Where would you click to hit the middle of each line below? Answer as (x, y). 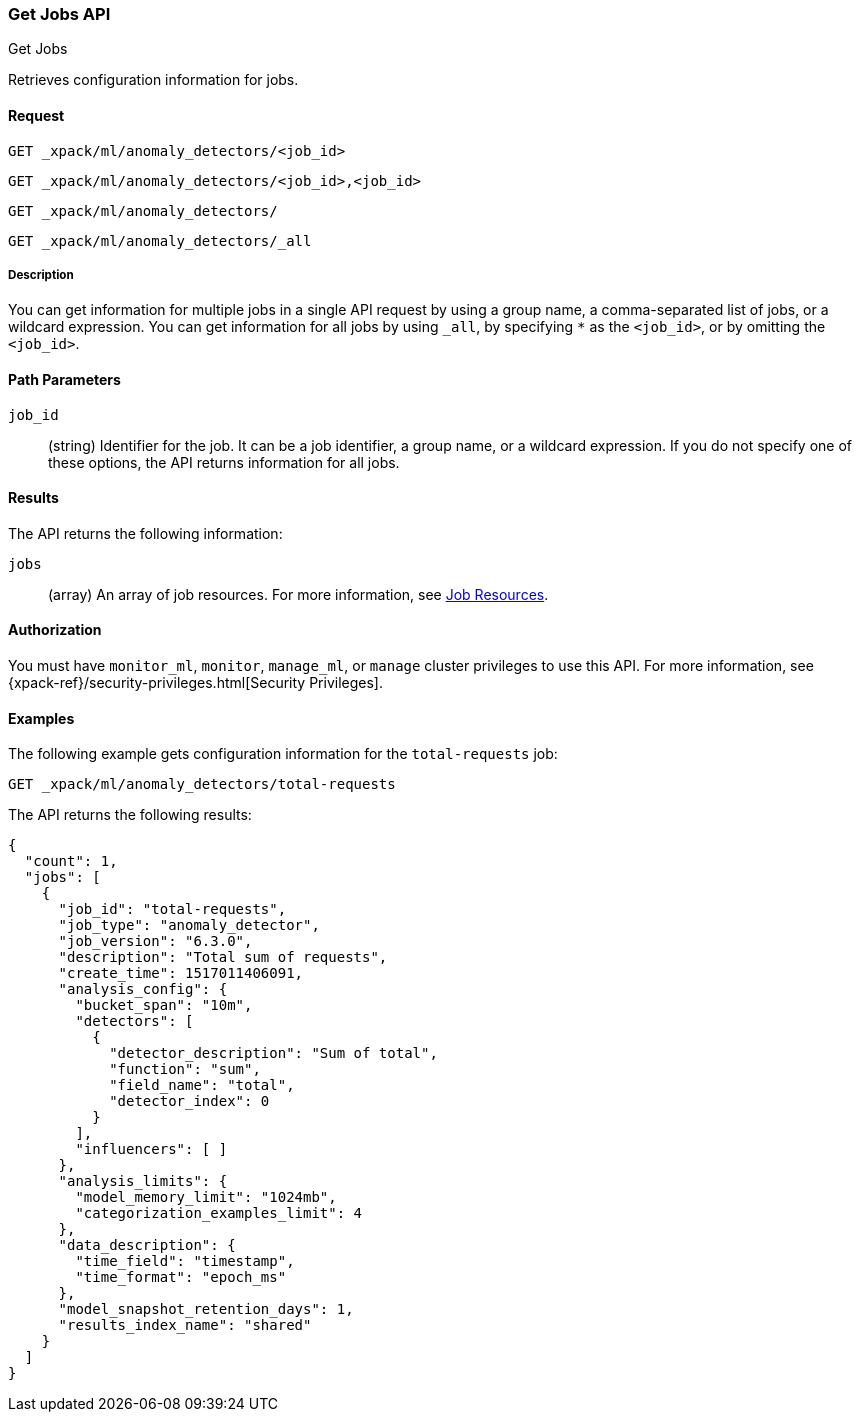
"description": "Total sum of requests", (223, 957)
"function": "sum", (185, 1069)
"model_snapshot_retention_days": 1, (206, 1309)
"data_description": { (147, 1245)
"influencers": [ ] (151, 1149)
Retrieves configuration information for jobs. (153, 80)
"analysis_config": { (143, 989)
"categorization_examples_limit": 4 (219, 1213)
